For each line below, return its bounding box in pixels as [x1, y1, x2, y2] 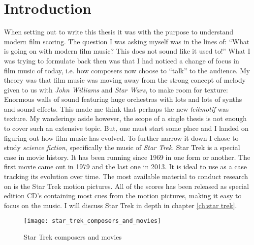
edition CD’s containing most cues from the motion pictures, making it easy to [4, 190, 242, 201]
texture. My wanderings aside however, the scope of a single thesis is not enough [4, 113, 247, 123]
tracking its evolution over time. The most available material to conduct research [4, 171, 248, 182]
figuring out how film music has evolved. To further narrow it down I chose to [4, 132, 239, 143]
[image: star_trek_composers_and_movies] [24, 217, 161, 225]
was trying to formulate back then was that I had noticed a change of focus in [4, 55, 239, 65]
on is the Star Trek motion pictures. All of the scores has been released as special [4, 181, 249, 191]
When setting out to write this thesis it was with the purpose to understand [4, 27, 234, 37]
